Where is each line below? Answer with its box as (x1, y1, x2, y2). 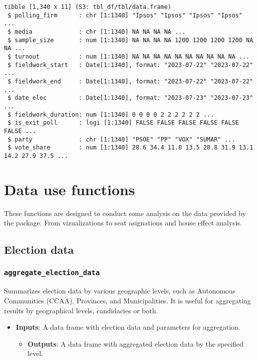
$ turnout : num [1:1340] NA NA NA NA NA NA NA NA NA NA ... (7, 53, 250, 60)
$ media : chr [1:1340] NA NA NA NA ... (7, 28, 186, 35)
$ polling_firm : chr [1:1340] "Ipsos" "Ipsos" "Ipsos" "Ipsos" (7, 11, 243, 19)
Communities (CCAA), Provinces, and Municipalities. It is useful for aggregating (4, 295, 251, 305)
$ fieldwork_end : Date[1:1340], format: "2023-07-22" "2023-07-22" (7, 77, 254, 85)
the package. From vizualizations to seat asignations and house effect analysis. (4, 217, 242, 228)
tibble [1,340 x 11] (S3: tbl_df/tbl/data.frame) (4, 3, 171, 10)
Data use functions (4, 179, 135, 199)
